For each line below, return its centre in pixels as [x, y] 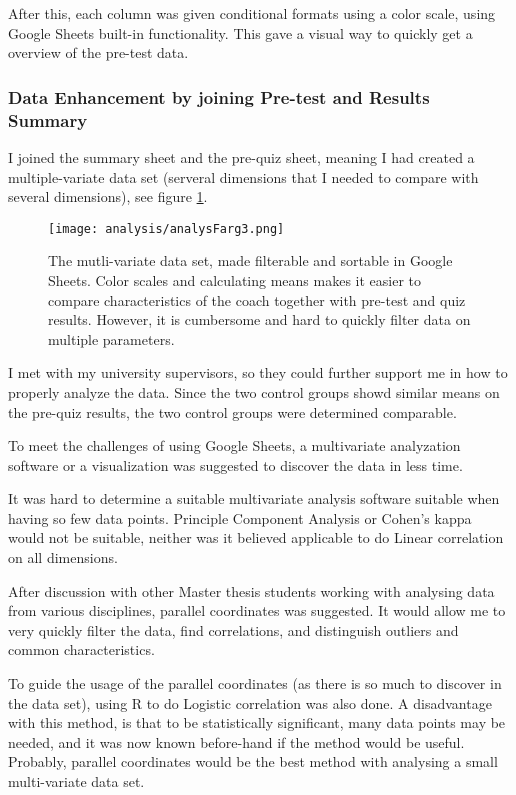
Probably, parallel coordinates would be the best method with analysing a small [253, 761]
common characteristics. [81, 649]
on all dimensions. [63, 557]
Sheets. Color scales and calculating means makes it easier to [235, 279]
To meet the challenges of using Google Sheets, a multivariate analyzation [234, 445]
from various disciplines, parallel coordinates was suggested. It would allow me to [257, 610]
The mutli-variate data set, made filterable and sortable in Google [250, 260]
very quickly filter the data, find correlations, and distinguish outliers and [233, 629]
